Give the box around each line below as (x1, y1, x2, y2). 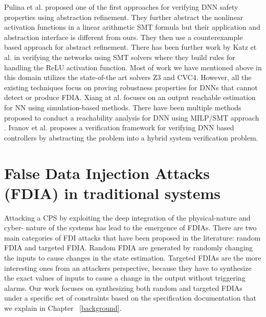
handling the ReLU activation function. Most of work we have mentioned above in (4, 62, 262, 72)
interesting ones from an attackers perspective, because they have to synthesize (4, 262, 252, 273)
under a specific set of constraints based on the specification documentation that (4, 292, 256, 303)
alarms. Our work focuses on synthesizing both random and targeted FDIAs (4, 282, 242, 293)
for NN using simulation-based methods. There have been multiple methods (4, 102, 241, 112)
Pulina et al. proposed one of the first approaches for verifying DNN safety (4, 2, 238, 12)
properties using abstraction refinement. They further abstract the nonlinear (4, 11, 243, 22)
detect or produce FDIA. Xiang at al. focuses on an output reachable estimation (4, 92, 256, 103)
